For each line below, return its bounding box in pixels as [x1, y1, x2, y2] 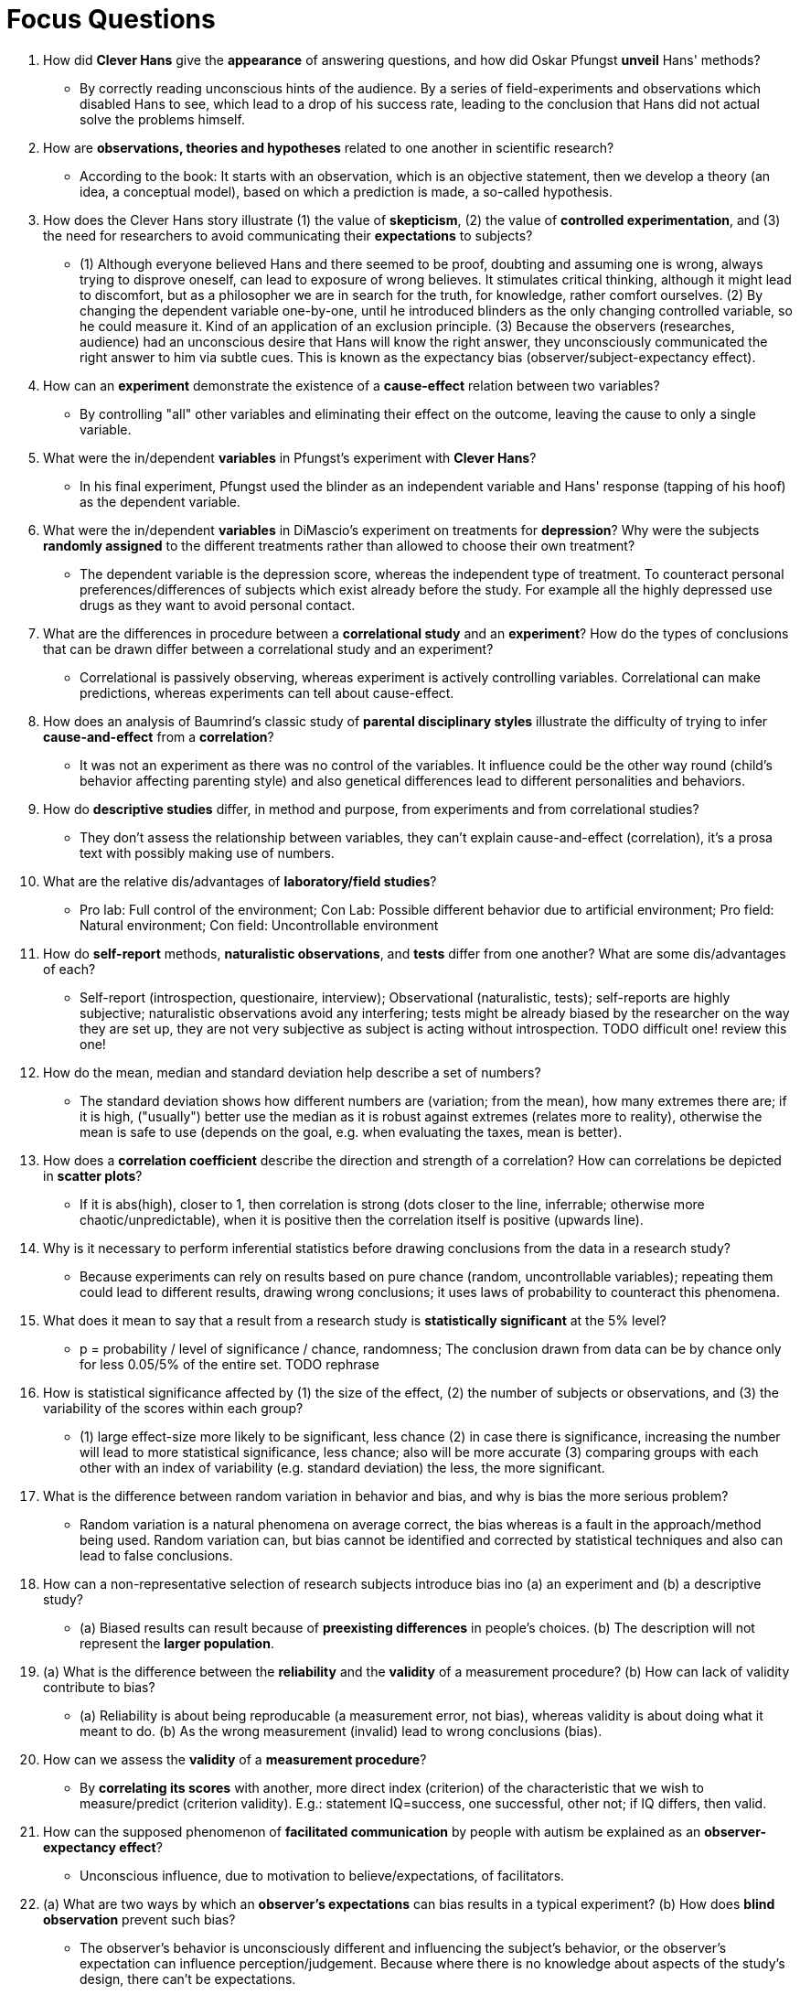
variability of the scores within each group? [43, 1399, 304, 1416]
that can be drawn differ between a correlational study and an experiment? [43, 640, 494, 657]
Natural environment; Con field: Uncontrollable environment [80, 917, 439, 933]
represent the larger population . [80, 1635, 274, 1651]
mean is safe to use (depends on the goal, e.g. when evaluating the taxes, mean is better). [80, 1123, 623, 1140]
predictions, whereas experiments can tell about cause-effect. [80, 684, 454, 701]
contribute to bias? [43, 1678, 155, 1695]
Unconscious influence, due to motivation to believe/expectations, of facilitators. [80, 1867, 565, 1883]
